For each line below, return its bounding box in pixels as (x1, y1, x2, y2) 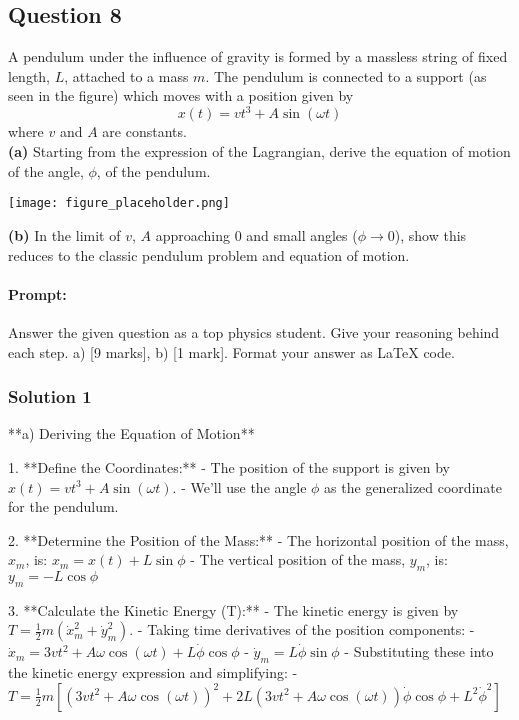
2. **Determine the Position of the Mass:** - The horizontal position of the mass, (8, 529, 509, 550)
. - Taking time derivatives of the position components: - (129, 619, 475, 640)
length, (8, 65, 51, 86)
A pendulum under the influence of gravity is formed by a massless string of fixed (8, 46, 508, 67)
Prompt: (8, 283, 67, 304)
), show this (394, 224, 467, 245)
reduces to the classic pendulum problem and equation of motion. (8, 244, 410, 265)
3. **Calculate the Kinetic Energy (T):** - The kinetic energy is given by (8, 599, 459, 620)
